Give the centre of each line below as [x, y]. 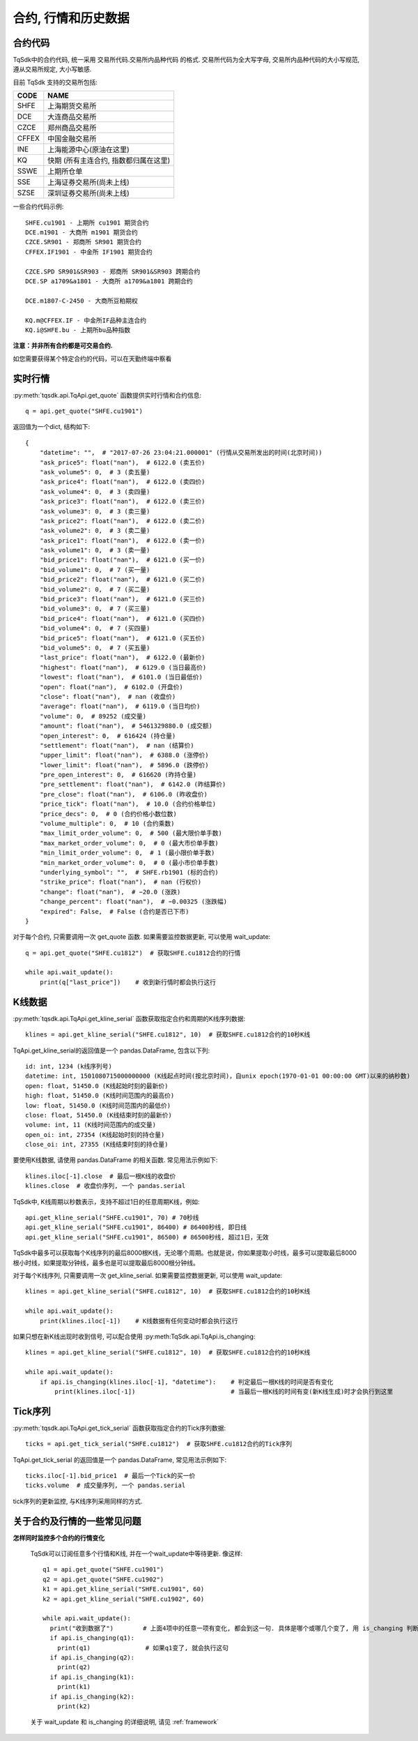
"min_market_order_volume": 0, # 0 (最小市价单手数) [129, 862]
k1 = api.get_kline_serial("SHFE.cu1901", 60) [124, 1589]
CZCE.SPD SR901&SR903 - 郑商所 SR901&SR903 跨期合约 [113, 271]
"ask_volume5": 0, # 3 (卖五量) [95, 472]
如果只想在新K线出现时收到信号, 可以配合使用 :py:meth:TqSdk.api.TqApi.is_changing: [134, 1336]
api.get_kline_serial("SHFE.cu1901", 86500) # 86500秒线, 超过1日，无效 [147, 1237]
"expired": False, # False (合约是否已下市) [114, 911]
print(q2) [73, 1667]
